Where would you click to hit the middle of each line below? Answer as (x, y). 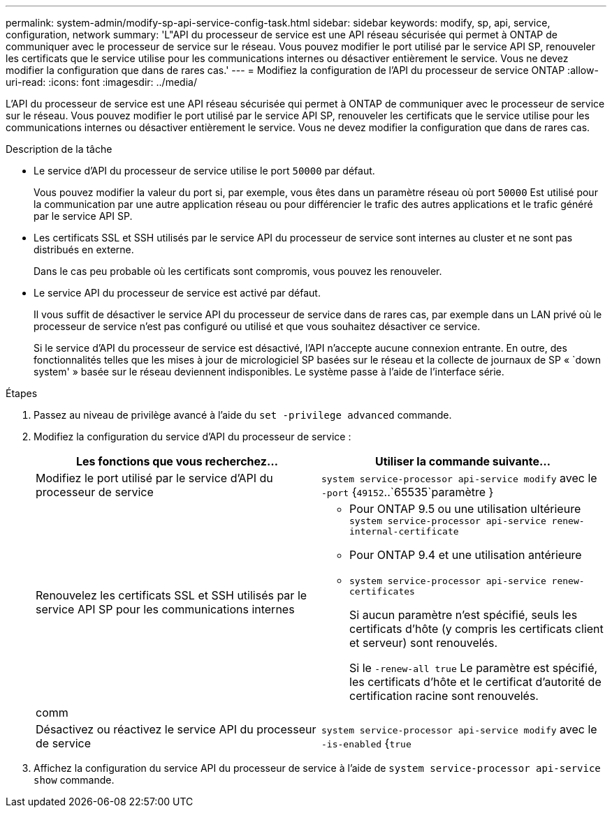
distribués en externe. (84, 249)
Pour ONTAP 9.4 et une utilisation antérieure (466, 555)
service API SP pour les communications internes (165, 609)
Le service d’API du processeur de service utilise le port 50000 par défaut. (204, 171)
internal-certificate (404, 531)
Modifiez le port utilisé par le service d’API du (154, 478)
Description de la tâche (59, 149)
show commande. (74, 780)
